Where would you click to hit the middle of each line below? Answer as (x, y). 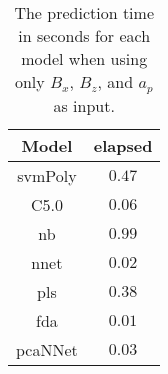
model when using (84, 58)
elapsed (123, 145)
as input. (84, 105)
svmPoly (47, 175)
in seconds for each (84, 35)
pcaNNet (47, 349)
